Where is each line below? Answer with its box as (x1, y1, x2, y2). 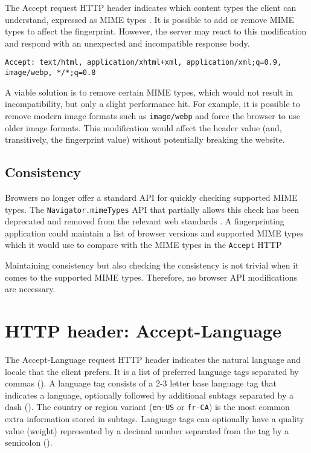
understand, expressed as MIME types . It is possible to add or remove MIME (5, 13, 295, 25)
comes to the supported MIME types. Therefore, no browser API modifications (5, 270, 297, 283)
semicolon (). (5, 436, 53, 449)
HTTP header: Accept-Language (5, 318, 281, 342)
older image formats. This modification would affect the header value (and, (5, 121, 282, 134)
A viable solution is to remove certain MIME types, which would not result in (5, 85, 293, 98)
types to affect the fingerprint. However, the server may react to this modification (5, 25, 307, 37)
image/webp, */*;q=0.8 (5, 68, 96, 77)
